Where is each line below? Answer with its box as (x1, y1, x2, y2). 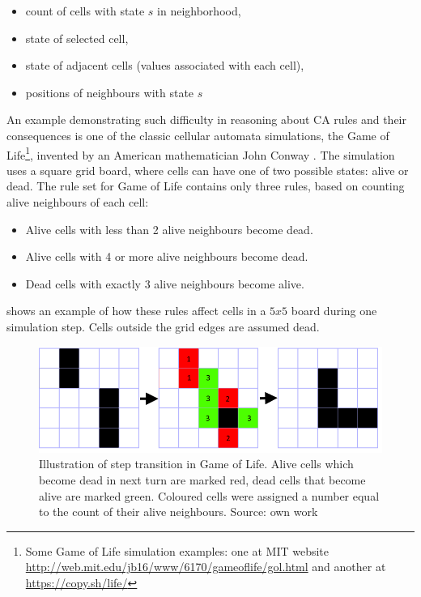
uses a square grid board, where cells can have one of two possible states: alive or (6, 161, 409, 178)
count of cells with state (25, 2, 145, 19)
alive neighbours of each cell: (6, 194, 149, 210)
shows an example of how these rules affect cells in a (6, 302, 266, 319)
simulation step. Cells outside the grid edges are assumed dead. (6, 318, 320, 335)
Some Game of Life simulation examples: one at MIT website (25, 542, 329, 559)
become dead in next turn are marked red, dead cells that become (39, 471, 366, 488)
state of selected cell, (25, 29, 129, 46)
